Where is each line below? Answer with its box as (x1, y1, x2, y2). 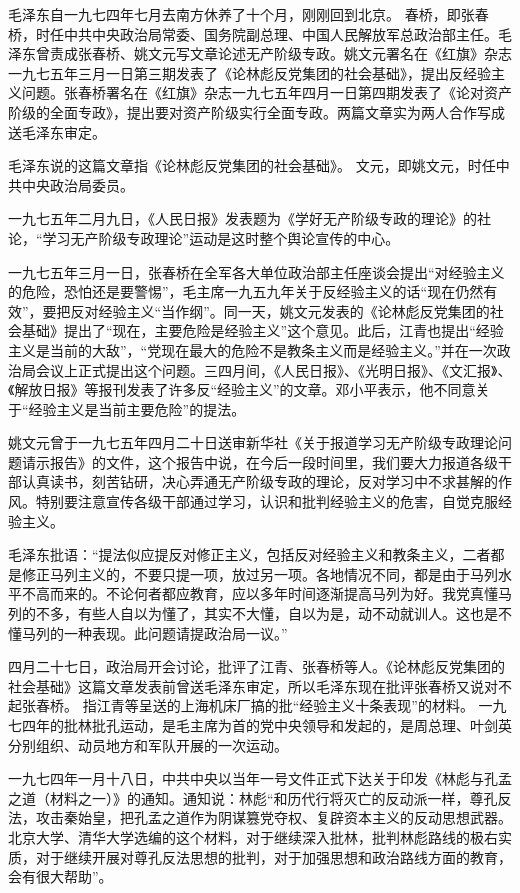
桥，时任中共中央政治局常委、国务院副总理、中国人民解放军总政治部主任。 (8, 23, 498, 44)
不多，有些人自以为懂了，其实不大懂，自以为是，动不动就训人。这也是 (35, 603, 498, 624)
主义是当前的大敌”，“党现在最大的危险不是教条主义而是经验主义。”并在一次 (8, 339, 497, 360)
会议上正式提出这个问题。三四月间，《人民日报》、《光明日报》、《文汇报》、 (35, 359, 512, 380)
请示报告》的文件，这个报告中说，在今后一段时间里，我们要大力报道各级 (21, 451, 498, 472)
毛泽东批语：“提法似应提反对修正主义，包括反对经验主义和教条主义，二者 (8, 544, 491, 565)
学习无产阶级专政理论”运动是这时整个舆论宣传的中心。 (42, 227, 400, 248)
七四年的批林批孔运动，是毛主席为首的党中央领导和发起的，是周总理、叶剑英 (8, 715, 512, 735)
